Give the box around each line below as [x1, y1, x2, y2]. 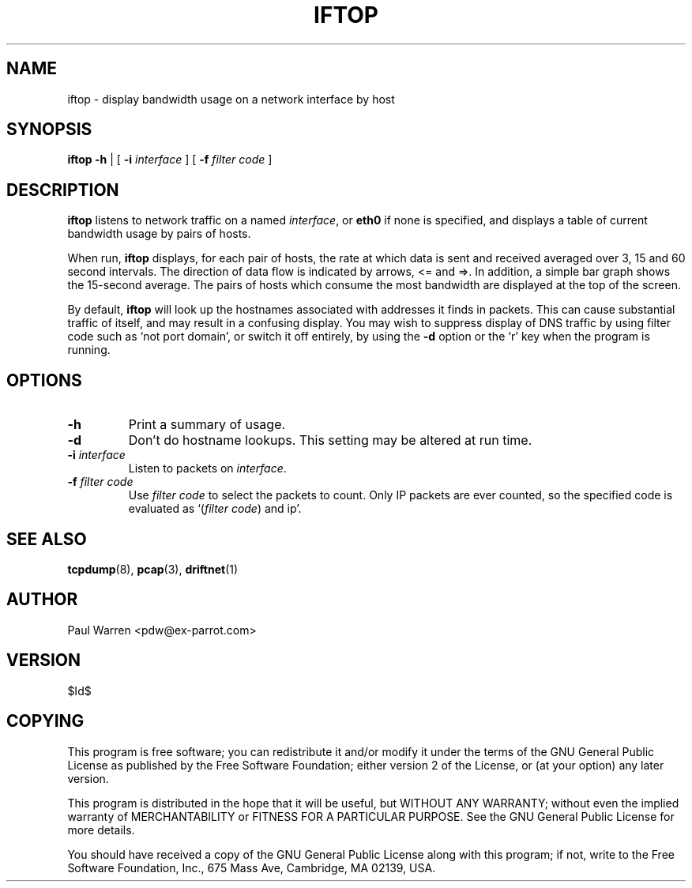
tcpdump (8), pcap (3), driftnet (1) [67, 562, 239, 576]
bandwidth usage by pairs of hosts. [67, 227, 251, 241]
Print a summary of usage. [128, 416, 286, 433]
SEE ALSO [6, 529, 87, 549]
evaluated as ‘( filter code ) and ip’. [128, 502, 302, 516]
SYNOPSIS [6, 119, 92, 140]
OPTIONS [6, 370, 82, 390]
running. [67, 343, 111, 357]
